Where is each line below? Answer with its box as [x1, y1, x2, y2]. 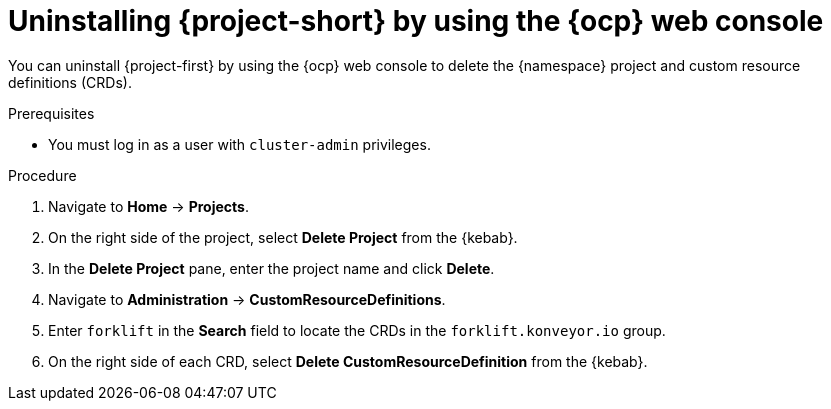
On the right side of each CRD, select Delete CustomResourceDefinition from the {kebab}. [48, 352, 648, 370]
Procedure [8, 166, 77, 184]
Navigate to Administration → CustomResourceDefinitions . [48, 290, 446, 308]
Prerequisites [8, 104, 95, 122]
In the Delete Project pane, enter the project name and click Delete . [48, 259, 495, 277]
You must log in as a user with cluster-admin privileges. [48, 135, 431, 153]
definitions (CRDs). [8, 73, 132, 91]
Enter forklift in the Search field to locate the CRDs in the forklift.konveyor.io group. [48, 321, 666, 339]
